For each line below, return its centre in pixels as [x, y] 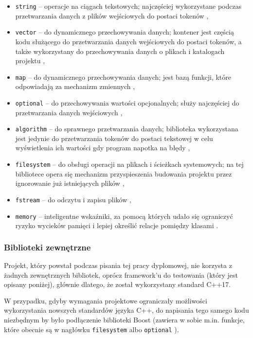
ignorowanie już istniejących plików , [70, 183]
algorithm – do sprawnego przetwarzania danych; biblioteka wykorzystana [127, 129]
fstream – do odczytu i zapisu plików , [73, 199]
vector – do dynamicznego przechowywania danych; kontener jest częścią [125, 32]
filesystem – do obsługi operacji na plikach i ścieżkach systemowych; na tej [129, 164]
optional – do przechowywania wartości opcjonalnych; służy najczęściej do [127, 102]
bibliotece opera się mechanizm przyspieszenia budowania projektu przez [124, 173]
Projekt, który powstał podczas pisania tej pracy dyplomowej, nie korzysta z [118, 265]
